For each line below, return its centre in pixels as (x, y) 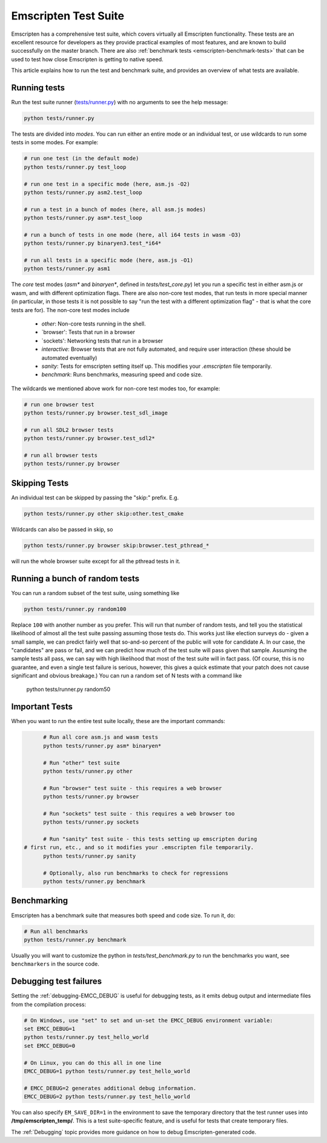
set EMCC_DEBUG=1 (50, 1028)
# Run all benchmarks (56, 931)
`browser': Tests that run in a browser (88, 332)
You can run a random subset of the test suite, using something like (95, 593)
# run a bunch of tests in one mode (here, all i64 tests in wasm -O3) (133, 235)
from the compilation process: (49, 1004)
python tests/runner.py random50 (68, 689)
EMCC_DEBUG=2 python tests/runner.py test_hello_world (107, 1097)
